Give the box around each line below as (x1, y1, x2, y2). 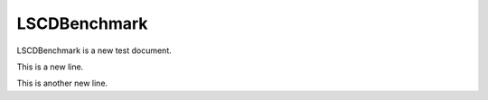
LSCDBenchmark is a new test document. (16, 45, 172, 56)
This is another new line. (16, 77, 108, 89)
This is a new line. (16, 61, 84, 72)
